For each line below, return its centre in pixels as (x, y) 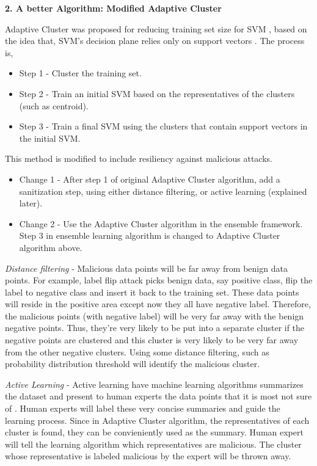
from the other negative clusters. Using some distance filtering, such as (137, 351)
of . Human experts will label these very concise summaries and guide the (143, 408)
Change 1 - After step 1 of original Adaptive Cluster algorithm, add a (150, 179)
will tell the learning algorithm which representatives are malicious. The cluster (153, 444)
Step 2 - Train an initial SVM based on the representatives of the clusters (157, 93)
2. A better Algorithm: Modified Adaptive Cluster (113, 8)
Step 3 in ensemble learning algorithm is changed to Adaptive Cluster (150, 235)
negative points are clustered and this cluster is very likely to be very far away (152, 340)
